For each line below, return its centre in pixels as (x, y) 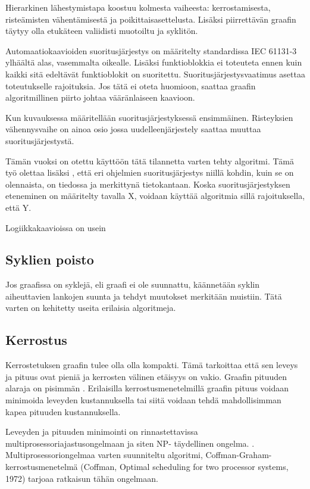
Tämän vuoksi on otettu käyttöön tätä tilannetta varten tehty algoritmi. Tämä (150, 161)
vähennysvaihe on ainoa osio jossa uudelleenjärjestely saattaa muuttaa (133, 129)
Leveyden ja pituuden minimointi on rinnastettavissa (102, 432)
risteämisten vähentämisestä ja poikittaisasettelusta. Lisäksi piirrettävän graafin (151, 19)
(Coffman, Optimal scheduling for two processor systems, (184, 467)
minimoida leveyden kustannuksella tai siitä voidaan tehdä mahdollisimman (143, 400)
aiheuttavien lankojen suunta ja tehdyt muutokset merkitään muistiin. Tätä (144, 296)
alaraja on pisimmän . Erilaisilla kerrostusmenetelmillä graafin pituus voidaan (147, 388)
